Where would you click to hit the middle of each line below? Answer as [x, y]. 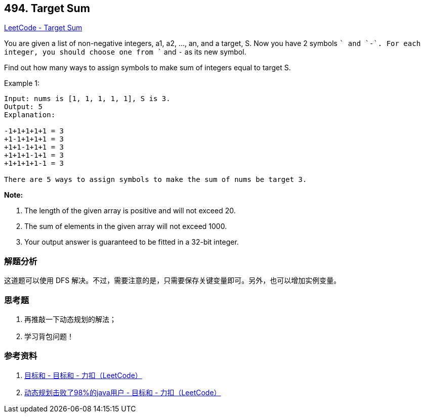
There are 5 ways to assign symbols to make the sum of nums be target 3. [156, 180]
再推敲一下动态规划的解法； [70, 319]
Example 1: [22, 83]
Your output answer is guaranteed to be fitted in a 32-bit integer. [132, 242]
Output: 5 [23, 107]
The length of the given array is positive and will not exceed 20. [130, 211]
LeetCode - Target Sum [43, 28]
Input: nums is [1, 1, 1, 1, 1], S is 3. [87, 99]
